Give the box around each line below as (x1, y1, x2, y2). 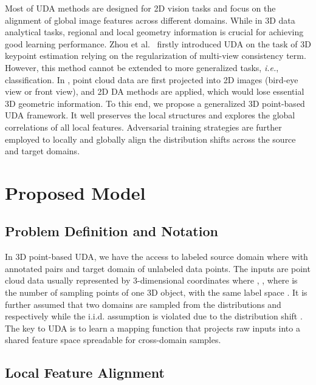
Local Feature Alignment (5, 363, 165, 382)
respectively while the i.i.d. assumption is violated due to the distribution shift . (5, 310, 303, 322)
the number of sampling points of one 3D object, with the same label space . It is (5, 286, 307, 299)
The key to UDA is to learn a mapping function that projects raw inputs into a (5, 321, 300, 334)
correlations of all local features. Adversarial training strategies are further (5, 120, 282, 133)
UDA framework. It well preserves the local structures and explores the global (5, 109, 295, 121)
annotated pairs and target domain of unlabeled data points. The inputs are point (5, 262, 311, 274)
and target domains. (5, 145, 80, 157)
